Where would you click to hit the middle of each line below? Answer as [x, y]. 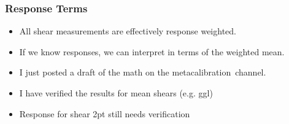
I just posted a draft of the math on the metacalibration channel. [143, 72]
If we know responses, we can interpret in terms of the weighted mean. [152, 51]
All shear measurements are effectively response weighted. [128, 31]
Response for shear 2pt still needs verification [105, 113]
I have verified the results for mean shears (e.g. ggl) [116, 93]
